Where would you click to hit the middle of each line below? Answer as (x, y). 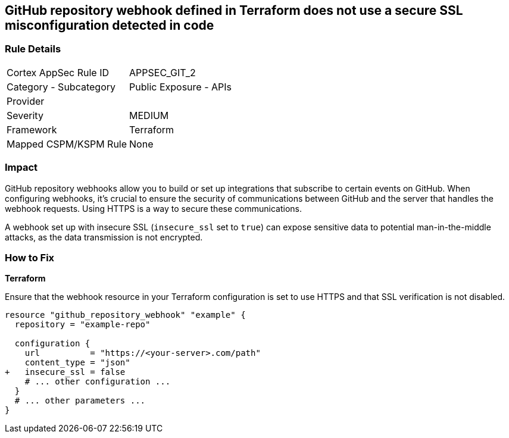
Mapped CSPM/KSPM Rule (67, 144)
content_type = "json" (77, 363)
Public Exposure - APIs (180, 87)
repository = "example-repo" (82, 325)
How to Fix (30, 257)
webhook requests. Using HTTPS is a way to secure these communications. (153, 208)
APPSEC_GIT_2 (163, 72)
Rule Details (33, 49)
